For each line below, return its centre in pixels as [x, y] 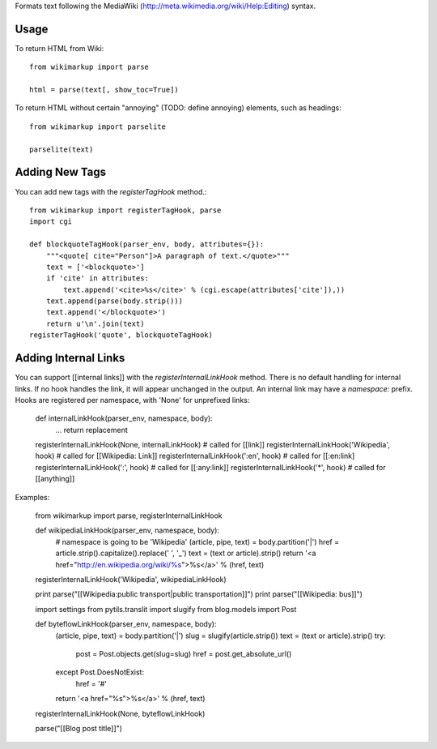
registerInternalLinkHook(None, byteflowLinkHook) [120, 713]
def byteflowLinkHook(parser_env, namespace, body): [126, 624]
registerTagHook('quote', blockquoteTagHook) [121, 335]
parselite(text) [62, 149]
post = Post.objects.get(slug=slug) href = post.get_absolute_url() [184, 653]
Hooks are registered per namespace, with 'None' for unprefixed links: [132, 400]
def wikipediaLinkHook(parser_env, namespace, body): [127, 530]
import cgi [51, 222]
